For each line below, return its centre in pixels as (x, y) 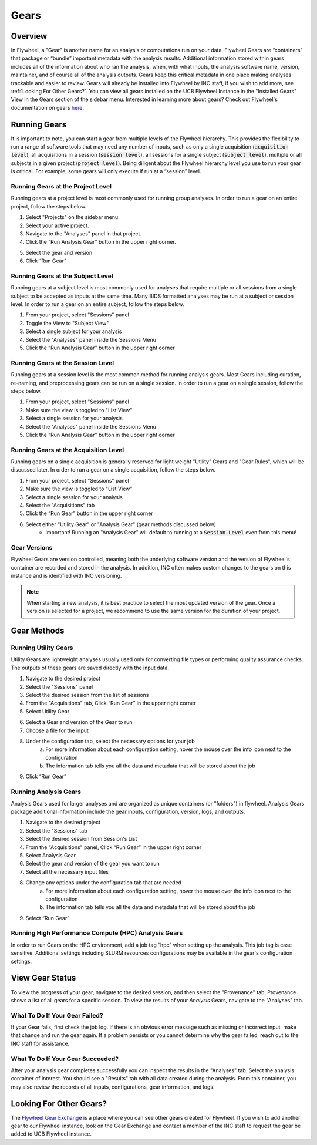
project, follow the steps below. (49, 206)
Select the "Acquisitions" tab (60, 505)
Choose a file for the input (57, 730)
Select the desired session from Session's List (81, 839)
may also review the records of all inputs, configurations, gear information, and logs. (113, 1087)
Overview (29, 36)
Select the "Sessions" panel (59, 686)
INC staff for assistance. (40, 1043)
